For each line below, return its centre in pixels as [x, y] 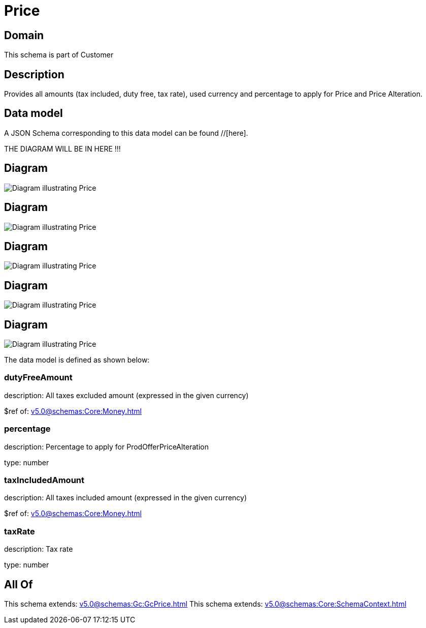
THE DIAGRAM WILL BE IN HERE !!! [62, 148]
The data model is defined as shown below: [77, 360]
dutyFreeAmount [38, 378]
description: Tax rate [39, 549]
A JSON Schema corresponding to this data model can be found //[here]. [126, 133]
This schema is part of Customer [59, 55]
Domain [24, 35]
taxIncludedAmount [44, 480]
